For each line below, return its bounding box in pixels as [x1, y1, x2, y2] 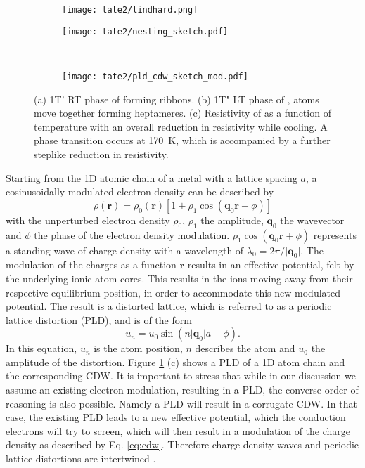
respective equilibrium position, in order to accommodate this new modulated [6, 285, 341, 299]
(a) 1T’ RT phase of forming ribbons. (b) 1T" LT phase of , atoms [34, 91, 319, 106]
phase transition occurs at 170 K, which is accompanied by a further [34, 133, 331, 148]
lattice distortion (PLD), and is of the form [6, 312, 192, 327]
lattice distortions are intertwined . [6, 451, 156, 466]
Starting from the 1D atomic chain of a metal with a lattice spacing [6, 170, 297, 185]
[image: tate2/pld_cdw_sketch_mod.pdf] [62, 71, 248, 82]
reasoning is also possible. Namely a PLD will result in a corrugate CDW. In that [6, 396, 357, 410]
